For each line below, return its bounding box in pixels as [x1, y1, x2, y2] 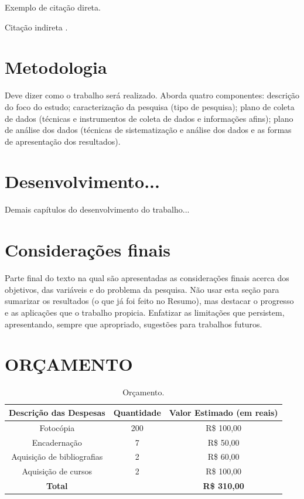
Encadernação [32, 436, 82, 448]
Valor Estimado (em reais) [169, 406, 278, 418]
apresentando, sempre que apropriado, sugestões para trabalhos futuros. [5, 317, 262, 330]
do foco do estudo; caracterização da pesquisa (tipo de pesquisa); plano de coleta [5, 100, 295, 112]
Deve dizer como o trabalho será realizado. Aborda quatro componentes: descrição [5, 89, 300, 101]
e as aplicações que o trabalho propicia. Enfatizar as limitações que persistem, [5, 306, 285, 318]
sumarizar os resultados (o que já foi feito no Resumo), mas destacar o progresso [5, 295, 294, 307]
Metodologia [5, 55, 107, 79]
